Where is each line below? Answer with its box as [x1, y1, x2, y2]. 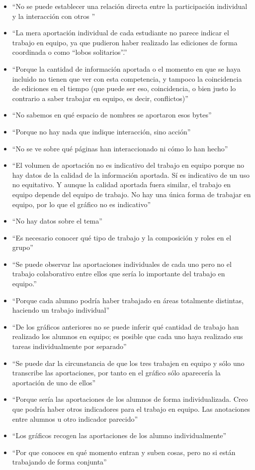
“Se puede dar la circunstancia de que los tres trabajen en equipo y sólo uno [12, 357, 245, 368]
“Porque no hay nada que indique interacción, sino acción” [12, 126, 191, 136]
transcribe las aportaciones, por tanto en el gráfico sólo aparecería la [12, 367, 221, 378]
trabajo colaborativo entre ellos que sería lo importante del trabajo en [12, 268, 225, 279]
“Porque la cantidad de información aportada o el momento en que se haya [12, 63, 241, 74]
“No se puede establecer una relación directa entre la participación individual [12, 1, 248, 11]
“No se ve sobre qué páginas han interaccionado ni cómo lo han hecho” [12, 143, 228, 153]
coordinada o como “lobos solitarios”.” [12, 47, 127, 57]
